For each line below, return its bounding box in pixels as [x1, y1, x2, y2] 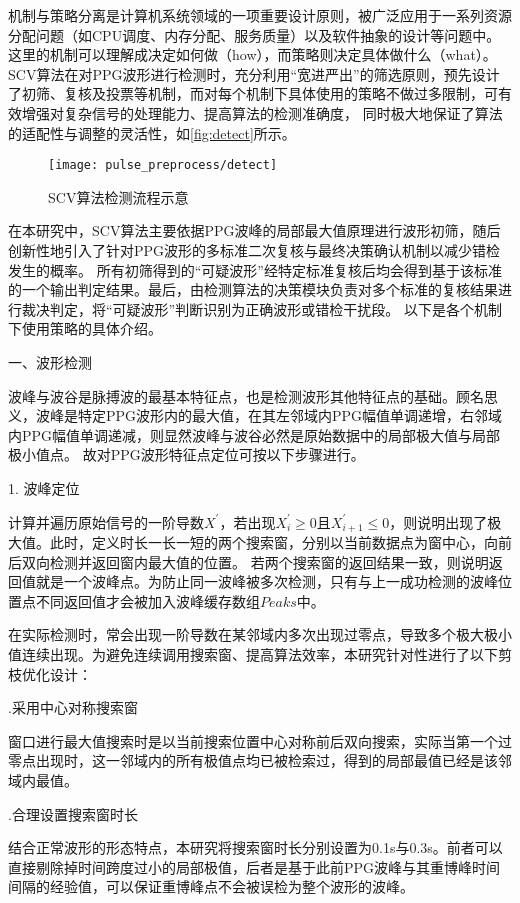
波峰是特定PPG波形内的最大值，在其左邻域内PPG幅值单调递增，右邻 [35, 405, 489, 426]
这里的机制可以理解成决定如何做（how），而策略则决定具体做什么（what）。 [8, 44, 497, 65]
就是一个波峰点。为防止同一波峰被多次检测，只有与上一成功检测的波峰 [35, 571, 498, 592]
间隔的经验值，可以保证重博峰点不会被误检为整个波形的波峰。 [8, 876, 414, 897]
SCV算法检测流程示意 [48, 186, 189, 207]
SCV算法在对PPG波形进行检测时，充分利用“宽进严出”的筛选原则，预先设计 [8, 63, 500, 84]
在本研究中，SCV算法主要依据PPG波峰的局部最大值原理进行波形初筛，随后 [8, 220, 501, 241]
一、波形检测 [8, 351, 92, 372]
